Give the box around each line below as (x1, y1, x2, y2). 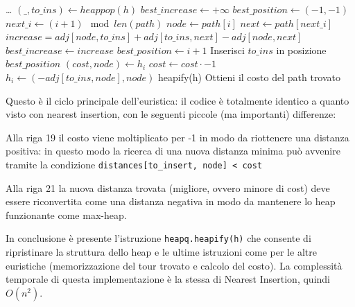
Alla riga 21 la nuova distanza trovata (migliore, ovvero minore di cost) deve (6, 180, 330, 195)
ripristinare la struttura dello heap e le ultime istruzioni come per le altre (6, 245, 317, 259)
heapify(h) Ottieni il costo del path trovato (158, 69, 341, 84)
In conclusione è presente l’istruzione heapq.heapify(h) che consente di (6, 231, 311, 245)
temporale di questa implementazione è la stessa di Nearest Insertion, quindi (6, 272, 330, 286)
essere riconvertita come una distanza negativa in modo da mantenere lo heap (6, 194, 336, 209)
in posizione (276, 42, 327, 57)
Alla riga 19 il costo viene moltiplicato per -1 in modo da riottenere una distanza (6, 130, 349, 144)
